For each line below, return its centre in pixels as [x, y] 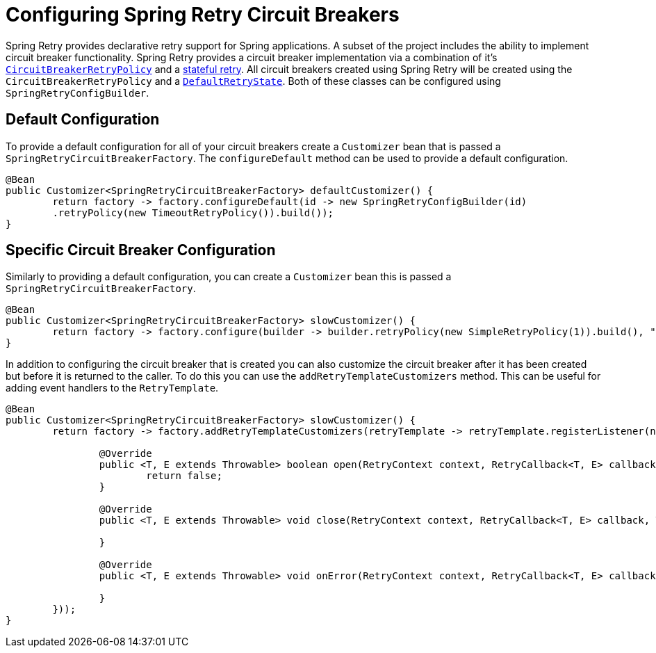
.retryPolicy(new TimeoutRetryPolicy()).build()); [193, 212]
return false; [184, 476]
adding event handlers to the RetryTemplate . [112, 388]
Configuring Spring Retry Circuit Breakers [203, 15]
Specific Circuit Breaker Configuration [141, 250]
